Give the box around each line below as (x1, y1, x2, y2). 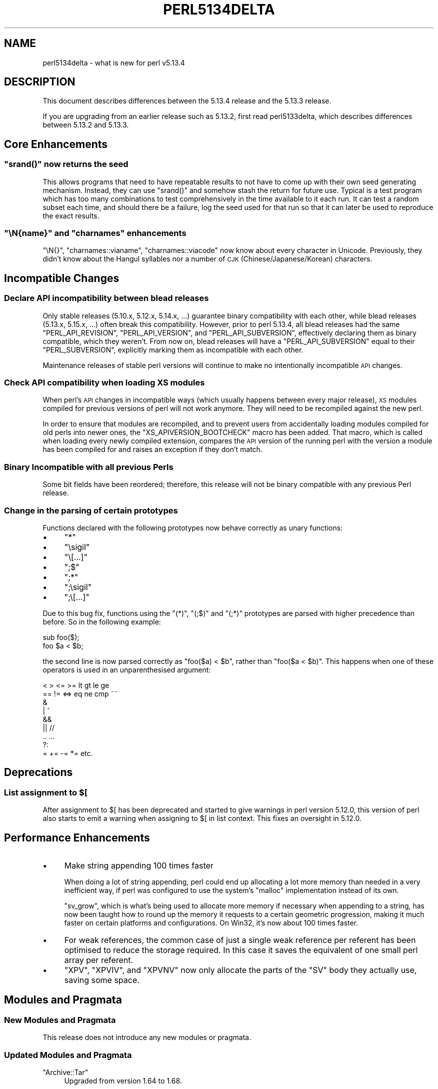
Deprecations (4, 766, 73, 779)
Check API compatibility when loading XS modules (4, 377, 205, 387)
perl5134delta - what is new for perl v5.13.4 (42, 58, 185, 67)
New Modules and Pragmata (4, 1014, 116, 1025)
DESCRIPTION (4, 75, 75, 88)
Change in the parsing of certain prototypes (4, 505, 178, 515)
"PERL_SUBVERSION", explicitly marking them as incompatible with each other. (42, 345, 303, 354)
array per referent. (64, 954, 133, 965)
